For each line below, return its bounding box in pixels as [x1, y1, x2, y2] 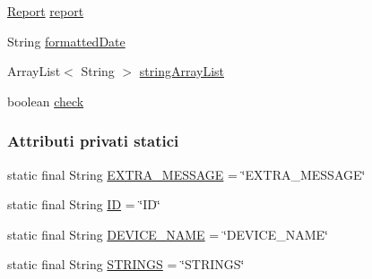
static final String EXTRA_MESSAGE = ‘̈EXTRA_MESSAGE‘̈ [7, 165, 366, 183]
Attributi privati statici [7, 130, 179, 152]
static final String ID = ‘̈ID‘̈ [7, 195, 160, 214]
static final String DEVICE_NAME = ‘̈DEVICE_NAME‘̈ [7, 224, 328, 243]
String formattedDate [7, 31, 125, 50]
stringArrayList [139, 62, 225, 80]
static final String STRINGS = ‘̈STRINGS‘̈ [7, 255, 245, 274]
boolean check [7, 91, 84, 110]
